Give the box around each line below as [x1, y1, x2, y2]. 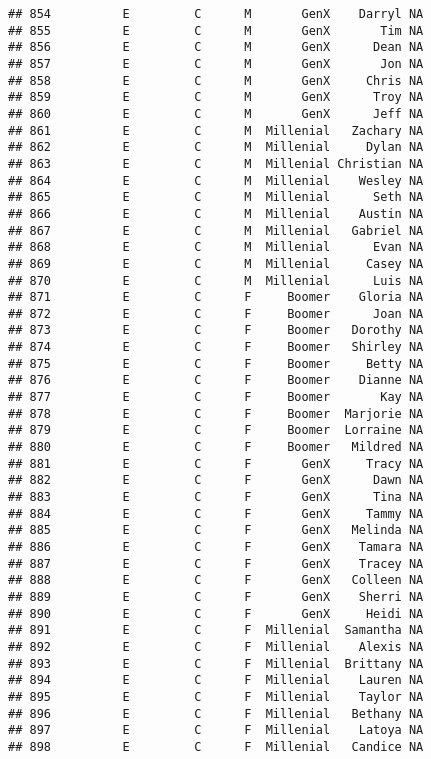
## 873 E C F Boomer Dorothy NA [8, 323, 424, 338]
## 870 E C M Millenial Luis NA [8, 273, 424, 288]
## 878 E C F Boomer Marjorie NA [8, 406, 424, 421]
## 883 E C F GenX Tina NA [8, 490, 424, 505]
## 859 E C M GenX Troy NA [8, 90, 424, 105]
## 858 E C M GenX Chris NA [8, 73, 424, 88]
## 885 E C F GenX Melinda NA [8, 523, 424, 538]
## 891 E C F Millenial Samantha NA [8, 623, 424, 638]
